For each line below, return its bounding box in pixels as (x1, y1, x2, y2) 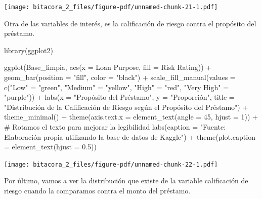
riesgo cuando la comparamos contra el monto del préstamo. (4, 185, 191, 196)
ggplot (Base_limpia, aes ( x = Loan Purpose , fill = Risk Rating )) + (4, 62, 212, 72)
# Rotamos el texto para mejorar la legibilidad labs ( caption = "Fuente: (4, 122, 226, 132)
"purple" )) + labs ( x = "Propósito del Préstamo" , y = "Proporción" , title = (4, 92, 235, 102)
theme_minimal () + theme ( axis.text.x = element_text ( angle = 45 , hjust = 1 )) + (4, 111, 258, 122)
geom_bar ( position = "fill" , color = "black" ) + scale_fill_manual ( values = (4, 72, 236, 83)
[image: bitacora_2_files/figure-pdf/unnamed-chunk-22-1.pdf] (4, 161, 218, 168)
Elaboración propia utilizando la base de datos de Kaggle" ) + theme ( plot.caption (4, 131, 255, 142)
